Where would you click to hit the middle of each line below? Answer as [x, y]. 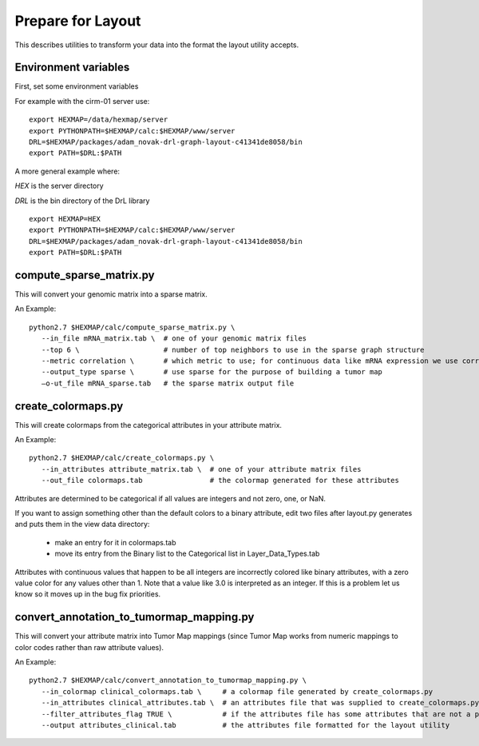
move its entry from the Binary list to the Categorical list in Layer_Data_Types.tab [187, 554]
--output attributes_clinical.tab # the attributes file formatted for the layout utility [245, 725]
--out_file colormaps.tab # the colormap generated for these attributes [220, 481]
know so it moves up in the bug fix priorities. [88, 594]
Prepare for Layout [78, 21]
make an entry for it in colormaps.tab [115, 542]
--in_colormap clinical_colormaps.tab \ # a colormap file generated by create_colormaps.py [237, 691]
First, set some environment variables [77, 86]
